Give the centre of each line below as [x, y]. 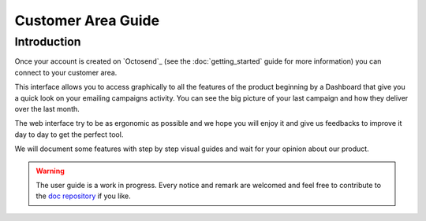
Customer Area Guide [87, 20]
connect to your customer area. [66, 72]
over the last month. [47, 109]
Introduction [48, 42]
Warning [50, 171]
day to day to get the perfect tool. [69, 134]
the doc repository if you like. [84, 196]
